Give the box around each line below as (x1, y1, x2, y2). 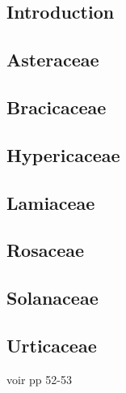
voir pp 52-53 (6, 370, 72, 387)
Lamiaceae (6, 190, 95, 215)
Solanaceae (6, 285, 99, 310)
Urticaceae (6, 332, 97, 357)
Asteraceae (6, 47, 99, 72)
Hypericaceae (6, 142, 120, 167)
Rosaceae (6, 237, 85, 263)
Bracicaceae (6, 94, 107, 119)
